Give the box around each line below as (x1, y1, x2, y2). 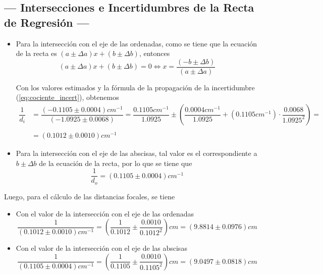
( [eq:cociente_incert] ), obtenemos (16, 92, 119, 102)
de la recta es (16, 48, 57, 59)
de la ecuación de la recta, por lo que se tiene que (39, 157, 192, 168)
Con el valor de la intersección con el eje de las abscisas (16, 243, 187, 253)
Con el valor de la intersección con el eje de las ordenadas (16, 208, 194, 218)
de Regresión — (4, 14, 89, 30)
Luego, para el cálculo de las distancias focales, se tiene (4, 191, 175, 201)
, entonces (139, 48, 170, 59)
